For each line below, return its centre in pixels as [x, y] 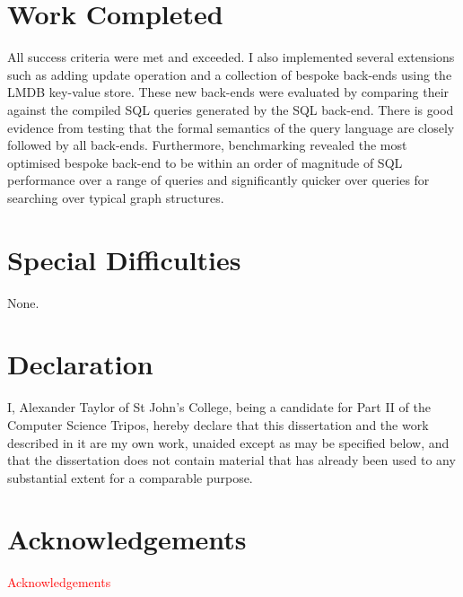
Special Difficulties [124, 259]
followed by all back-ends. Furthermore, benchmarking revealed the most [207, 145]
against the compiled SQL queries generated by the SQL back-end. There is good [231, 109]
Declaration [80, 364]
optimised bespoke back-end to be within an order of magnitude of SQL [205, 162]
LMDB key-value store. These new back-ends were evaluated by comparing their [228, 92]
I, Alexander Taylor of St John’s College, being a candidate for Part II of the [219, 407]
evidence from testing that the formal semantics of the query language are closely [231, 127]
